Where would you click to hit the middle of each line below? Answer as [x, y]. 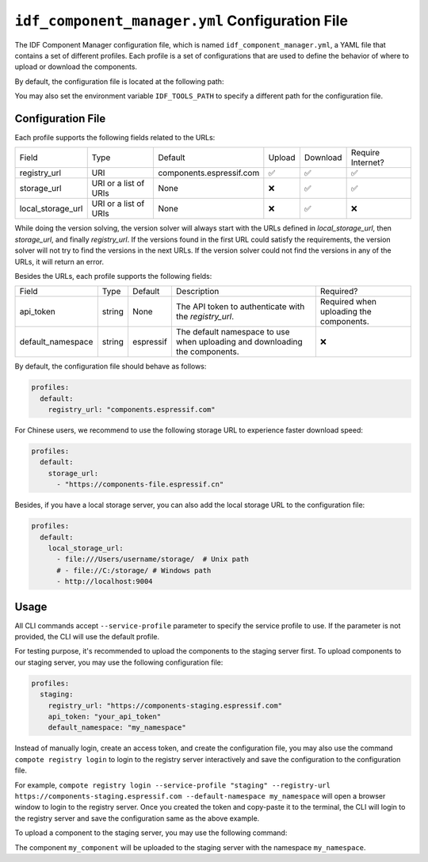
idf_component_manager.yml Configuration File [182, 21]
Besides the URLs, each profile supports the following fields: [113, 276]
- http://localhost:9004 [105, 582]
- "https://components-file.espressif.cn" [140, 484]
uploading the [346, 311]
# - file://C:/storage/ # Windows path [134, 570]
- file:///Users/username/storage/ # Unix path [153, 559]
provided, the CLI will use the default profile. [87, 637]
